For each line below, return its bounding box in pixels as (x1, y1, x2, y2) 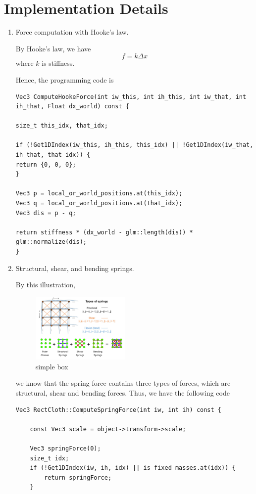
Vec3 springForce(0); (30, 445, 101, 452)
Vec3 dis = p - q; (15, 209, 76, 217)
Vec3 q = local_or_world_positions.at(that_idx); (15, 200, 183, 207)
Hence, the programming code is (15, 74, 114, 85)
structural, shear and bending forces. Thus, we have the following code (15, 388, 230, 398)
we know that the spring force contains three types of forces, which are (15, 378, 231, 388)
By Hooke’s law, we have (15, 43, 91, 53)
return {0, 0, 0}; (15, 161, 76, 168)
